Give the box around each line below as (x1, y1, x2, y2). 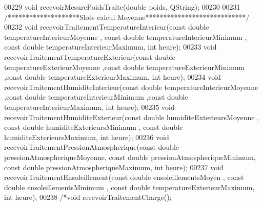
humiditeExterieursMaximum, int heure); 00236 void (4, 131, 169, 142)
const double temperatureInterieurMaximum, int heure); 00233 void (4, 41, 217, 52)
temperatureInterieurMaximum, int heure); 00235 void (4, 101, 175, 112)
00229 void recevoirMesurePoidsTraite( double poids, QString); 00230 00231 (4, 2, 240, 12)
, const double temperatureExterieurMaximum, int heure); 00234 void (4, 72, 221, 82)
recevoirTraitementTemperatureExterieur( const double (4, 51, 175, 62)
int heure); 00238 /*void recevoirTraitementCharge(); (4, 192, 172, 202)
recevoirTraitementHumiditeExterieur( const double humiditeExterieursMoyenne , (4, 111, 259, 122)
